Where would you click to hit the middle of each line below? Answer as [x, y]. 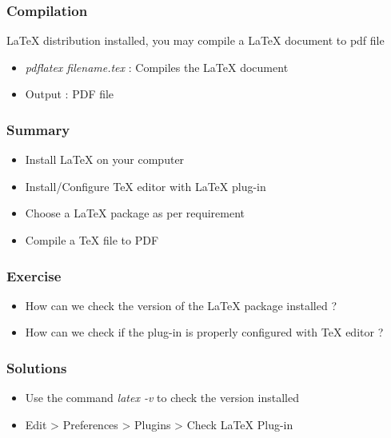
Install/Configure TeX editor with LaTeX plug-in [146, 186]
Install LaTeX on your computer [105, 159]
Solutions [37, 367]
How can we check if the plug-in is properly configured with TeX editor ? [204, 332]
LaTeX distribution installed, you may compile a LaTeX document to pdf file [195, 40]
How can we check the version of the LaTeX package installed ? [181, 305]
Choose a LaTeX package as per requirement [135, 213]
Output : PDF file [70, 94]
